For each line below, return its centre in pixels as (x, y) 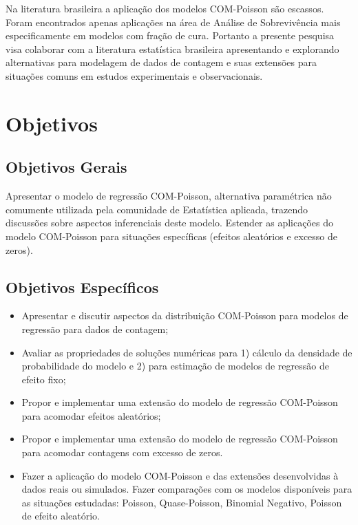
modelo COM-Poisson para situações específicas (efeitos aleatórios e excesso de (172, 236)
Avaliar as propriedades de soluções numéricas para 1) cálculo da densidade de (187, 352)
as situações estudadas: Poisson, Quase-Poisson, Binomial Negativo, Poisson (182, 502)
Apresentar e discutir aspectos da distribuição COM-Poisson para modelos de (185, 315)
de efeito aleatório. (61, 516)
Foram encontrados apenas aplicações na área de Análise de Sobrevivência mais (173, 22)
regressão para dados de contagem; (95, 329)
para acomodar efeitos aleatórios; (91, 415)
